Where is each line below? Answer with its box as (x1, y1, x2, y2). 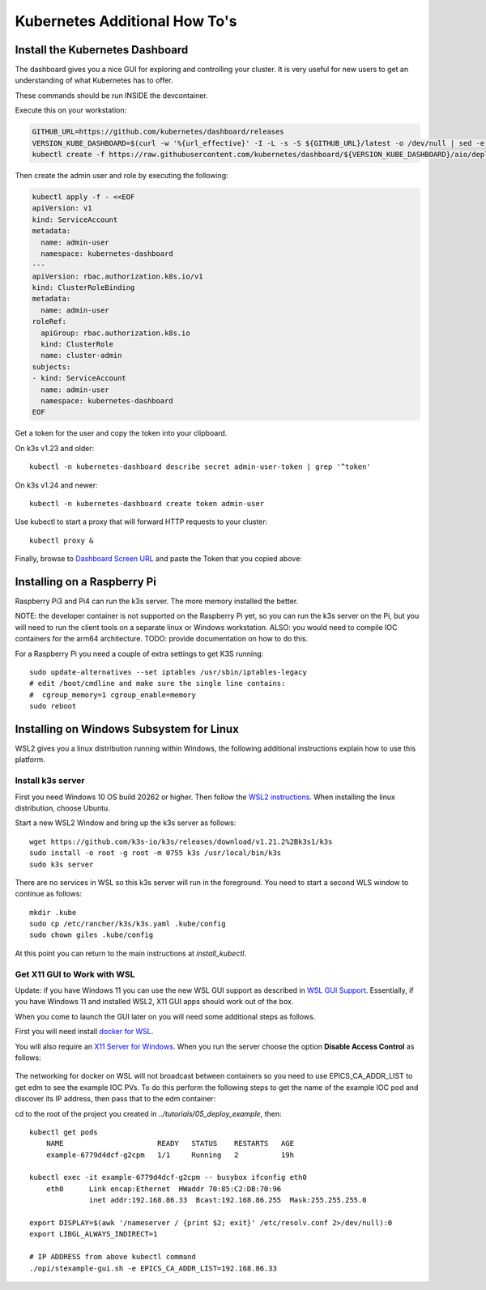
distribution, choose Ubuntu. (15, 803, 111, 813)
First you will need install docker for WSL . (15, 1027, 154, 1037)
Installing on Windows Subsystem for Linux (15, 722, 239, 736)
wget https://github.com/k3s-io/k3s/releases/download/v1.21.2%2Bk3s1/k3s (29, 837, 333, 846)
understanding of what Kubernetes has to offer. (15, 75, 173, 85)
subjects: (32, 362, 71, 372)
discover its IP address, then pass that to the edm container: (15, 1094, 216, 1104)
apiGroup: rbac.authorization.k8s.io (40, 328, 190, 338)
